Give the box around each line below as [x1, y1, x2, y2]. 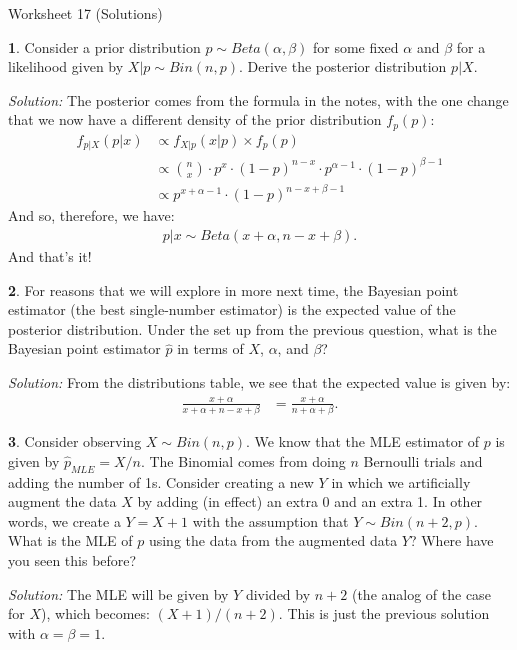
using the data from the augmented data [148, 530, 398, 551]
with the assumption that [192, 510, 349, 531]
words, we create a [8, 510, 121, 531]
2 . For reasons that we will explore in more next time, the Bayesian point [8, 279, 459, 300]
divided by [245, 583, 311, 604]
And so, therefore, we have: [8, 205, 175, 226]
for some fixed [312, 36, 399, 57]
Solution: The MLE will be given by [8, 583, 229, 604]
